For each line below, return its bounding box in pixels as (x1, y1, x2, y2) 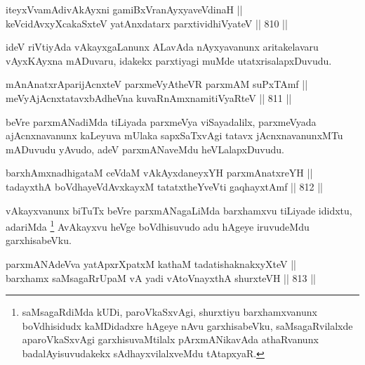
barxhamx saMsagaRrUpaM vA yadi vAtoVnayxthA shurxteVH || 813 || (6, 270, 316, 285)
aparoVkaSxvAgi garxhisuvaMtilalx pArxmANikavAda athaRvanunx (22, 332, 319, 347)
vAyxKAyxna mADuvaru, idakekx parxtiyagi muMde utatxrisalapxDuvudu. (6, 53, 332, 68)
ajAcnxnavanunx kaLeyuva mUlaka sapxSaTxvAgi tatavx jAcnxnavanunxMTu (6, 128, 343, 143)
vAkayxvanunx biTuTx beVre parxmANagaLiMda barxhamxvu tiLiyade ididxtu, (6, 203, 352, 217)
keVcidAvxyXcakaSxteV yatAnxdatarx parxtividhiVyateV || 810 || (6, 15, 288, 30)
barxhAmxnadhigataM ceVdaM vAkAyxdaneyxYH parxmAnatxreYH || (6, 165, 313, 180)
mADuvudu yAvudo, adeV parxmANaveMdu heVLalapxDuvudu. (6, 141, 284, 156)
